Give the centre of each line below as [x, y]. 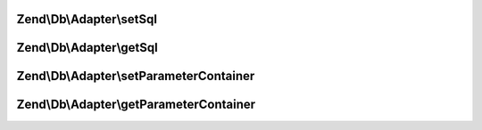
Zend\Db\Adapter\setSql [87, 19]
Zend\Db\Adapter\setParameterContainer [136, 76]
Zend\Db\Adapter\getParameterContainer [136, 105]
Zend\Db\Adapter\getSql [87, 48]
